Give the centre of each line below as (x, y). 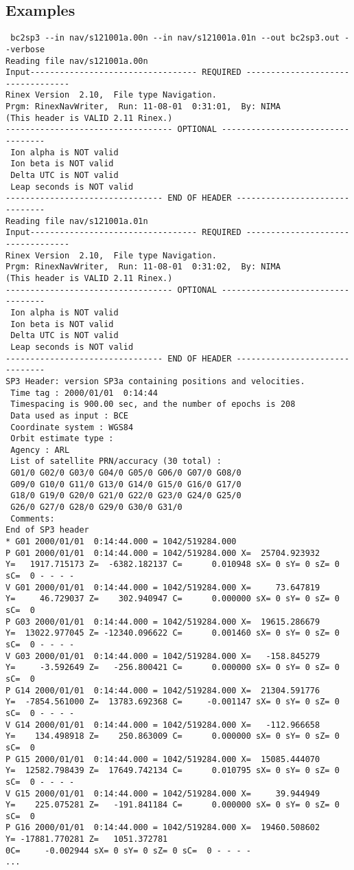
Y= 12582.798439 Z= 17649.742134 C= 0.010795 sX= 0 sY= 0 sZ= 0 (173, 771)
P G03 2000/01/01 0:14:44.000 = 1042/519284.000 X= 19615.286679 (163, 622)
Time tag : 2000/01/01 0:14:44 (84, 393)
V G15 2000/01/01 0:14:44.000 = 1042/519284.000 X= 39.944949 (163, 793)
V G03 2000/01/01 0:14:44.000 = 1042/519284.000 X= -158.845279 (163, 656)
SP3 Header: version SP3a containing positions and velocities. (155, 381)
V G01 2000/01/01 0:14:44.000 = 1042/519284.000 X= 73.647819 (163, 587)
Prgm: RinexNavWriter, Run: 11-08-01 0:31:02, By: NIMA (143, 267)
